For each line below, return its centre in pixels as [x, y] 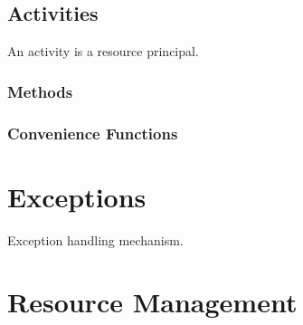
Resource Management [152, 302]
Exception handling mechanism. [95, 239]
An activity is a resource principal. [103, 51]
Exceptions [77, 196]
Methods [40, 91]
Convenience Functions [93, 133]
